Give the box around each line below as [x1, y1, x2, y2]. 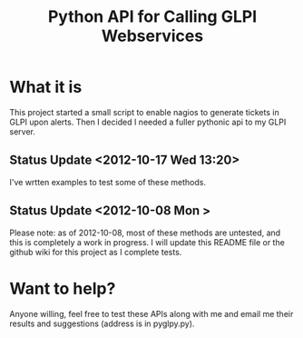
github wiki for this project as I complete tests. [9, 246, 182, 257]
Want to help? [9, 278, 116, 299]
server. [9, 125, 36, 137]
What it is [9, 77, 83, 97]
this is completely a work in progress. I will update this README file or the [9, 236, 286, 247]
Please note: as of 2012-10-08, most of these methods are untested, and [9, 227, 281, 238]
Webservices [101, 25, 204, 46]
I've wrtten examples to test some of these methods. [9, 176, 207, 187]
